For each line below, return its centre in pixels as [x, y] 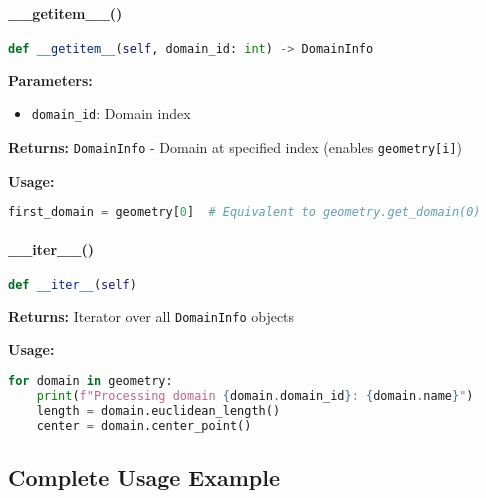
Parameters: [50, 79]
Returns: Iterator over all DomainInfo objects [151, 315]
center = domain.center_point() [144, 425]
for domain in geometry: [90, 380]
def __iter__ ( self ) [72, 284]
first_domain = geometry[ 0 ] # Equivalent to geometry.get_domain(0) [244, 212]
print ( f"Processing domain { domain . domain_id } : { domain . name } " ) [255, 395]
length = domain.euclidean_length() [158, 410]
